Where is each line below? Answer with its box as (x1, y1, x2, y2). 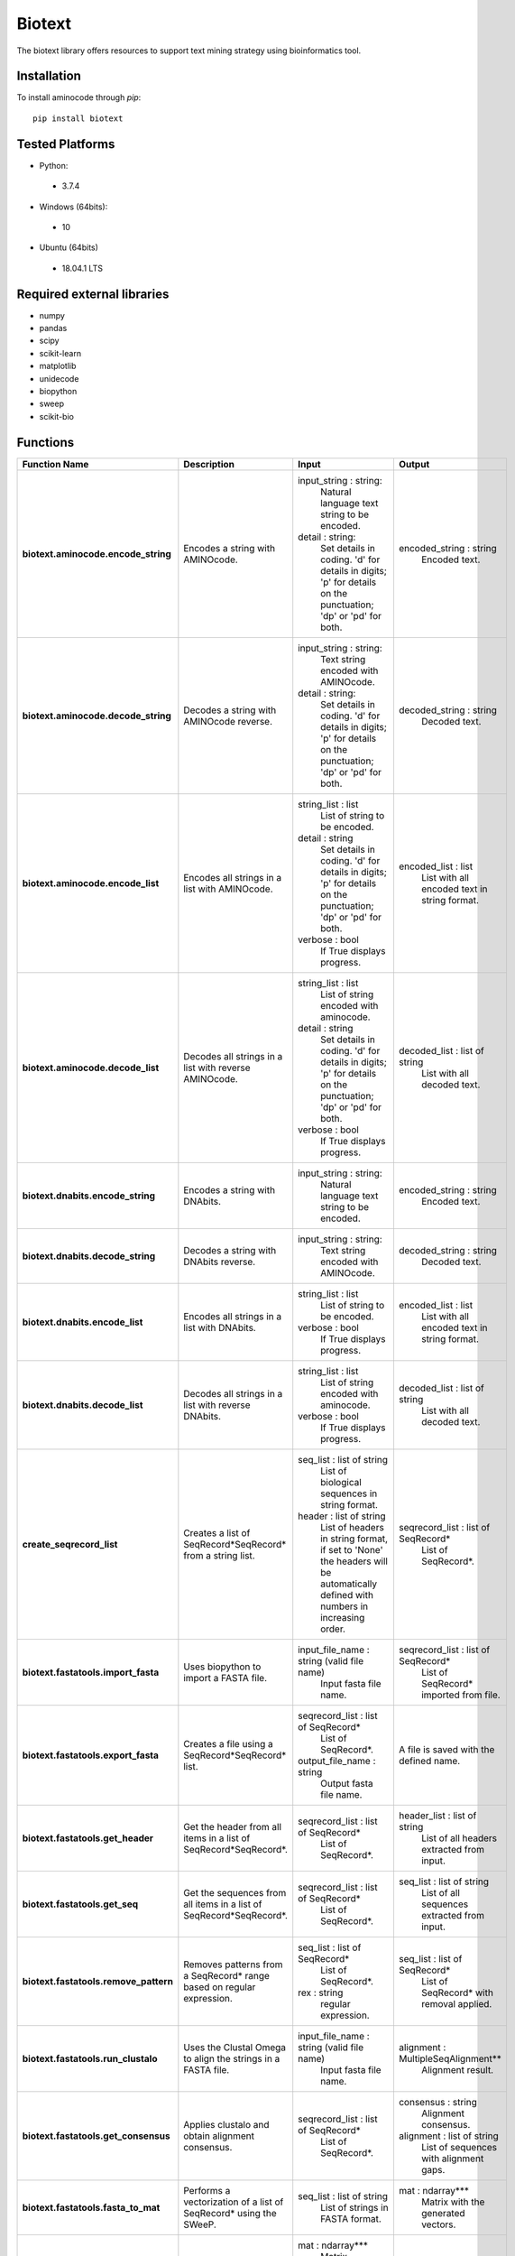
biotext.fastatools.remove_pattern (22, 1974, 173, 1987)
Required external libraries (16, 286, 170, 301)
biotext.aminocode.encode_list (22, 876, 160, 889)
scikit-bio (39, 411, 74, 421)
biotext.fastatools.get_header (22, 1832, 153, 1845)
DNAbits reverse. (183, 1255, 256, 1268)
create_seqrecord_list (22, 1538, 118, 1550)
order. (320, 1623, 346, 1635)
